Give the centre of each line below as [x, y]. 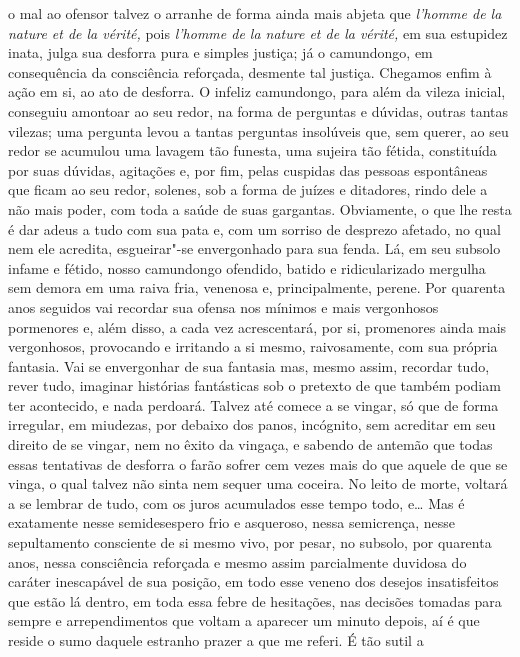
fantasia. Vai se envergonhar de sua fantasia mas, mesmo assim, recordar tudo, [249, 365]
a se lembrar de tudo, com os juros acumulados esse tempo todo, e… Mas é [236, 502]
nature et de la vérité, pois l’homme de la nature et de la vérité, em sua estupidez [258, 32]
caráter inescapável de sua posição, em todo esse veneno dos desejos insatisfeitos [253, 581]
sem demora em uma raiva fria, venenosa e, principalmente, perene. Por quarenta [257, 287]
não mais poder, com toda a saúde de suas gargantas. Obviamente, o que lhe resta [260, 208]
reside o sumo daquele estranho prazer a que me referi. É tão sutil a [216, 640]
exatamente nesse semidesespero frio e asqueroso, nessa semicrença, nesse [232, 522]
